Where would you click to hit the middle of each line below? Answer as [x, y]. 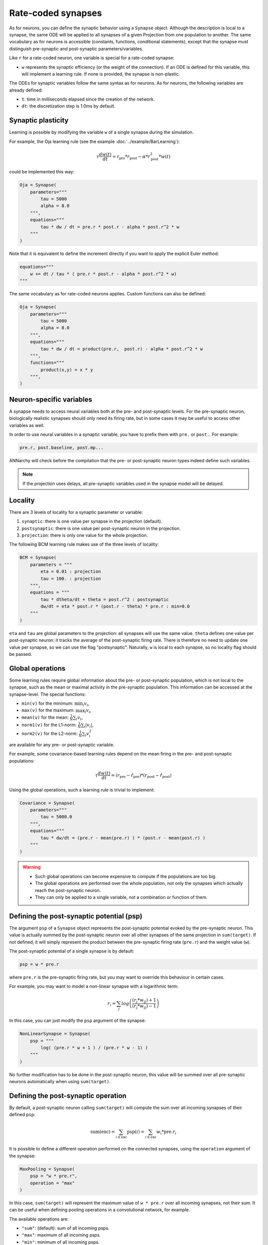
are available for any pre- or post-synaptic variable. [62, 745]
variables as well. [27, 425]
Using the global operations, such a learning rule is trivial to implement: [82, 790]
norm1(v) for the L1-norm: [49, 725]
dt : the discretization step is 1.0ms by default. [68, 106]
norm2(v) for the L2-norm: [50, 734]
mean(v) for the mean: [45, 717]
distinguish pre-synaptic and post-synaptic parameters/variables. [76, 49]
